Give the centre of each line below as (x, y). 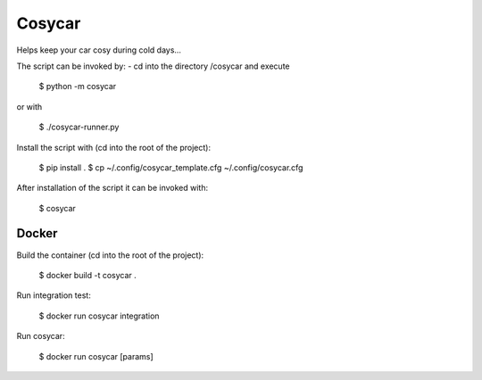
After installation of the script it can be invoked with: (112, 188)
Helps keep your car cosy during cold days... (99, 50)
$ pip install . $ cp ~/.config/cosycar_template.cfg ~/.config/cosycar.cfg (171, 167)
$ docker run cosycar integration (99, 316)
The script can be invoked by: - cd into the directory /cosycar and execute (153, 66)
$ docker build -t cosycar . (88, 275)
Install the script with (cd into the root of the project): (114, 147)
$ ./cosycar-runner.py (79, 127)
